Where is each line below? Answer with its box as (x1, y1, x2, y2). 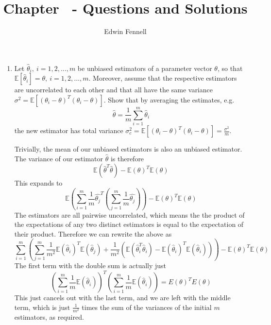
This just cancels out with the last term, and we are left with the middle (14, 292, 231, 303)
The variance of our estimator (14, 153, 103, 163)
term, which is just (14, 302, 70, 312)
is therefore (110, 153, 144, 163)
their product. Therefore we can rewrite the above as (14, 228, 172, 239)
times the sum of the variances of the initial (82, 302, 212, 312)
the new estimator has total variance (14, 125, 123, 136)
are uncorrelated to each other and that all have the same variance (14, 85, 213, 95)
